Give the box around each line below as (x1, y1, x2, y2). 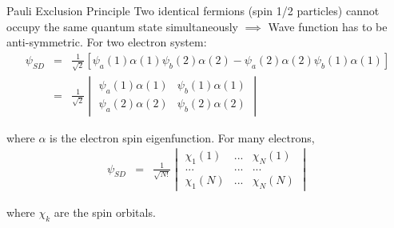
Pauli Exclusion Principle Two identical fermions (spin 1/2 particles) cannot (6, 2, 380, 18)
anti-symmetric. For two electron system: (6, 34, 207, 50)
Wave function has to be (268, 18, 388, 34)
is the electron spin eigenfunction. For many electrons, (50, 129, 315, 146)
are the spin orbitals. (54, 204, 156, 221)
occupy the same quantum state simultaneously (6, 18, 239, 34)
